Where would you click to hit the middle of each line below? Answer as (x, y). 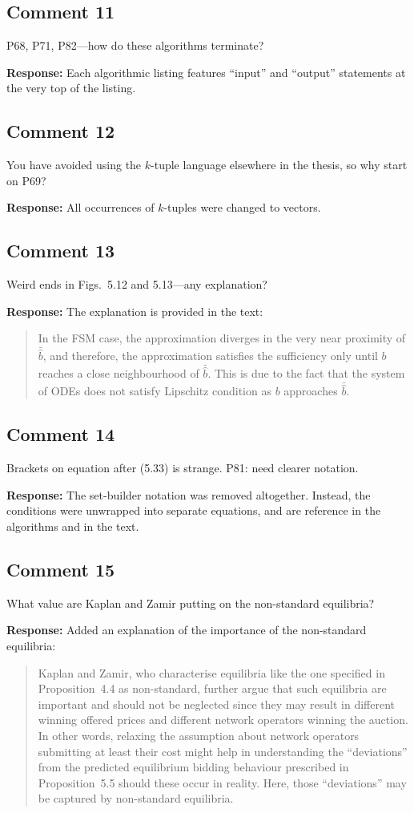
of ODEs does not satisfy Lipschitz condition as (155, 391)
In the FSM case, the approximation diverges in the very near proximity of (222, 338)
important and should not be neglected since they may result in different (217, 704)
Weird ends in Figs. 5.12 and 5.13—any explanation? (137, 284)
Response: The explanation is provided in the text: (135, 311)
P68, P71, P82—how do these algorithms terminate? (135, 45)
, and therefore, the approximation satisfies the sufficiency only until (210, 356)
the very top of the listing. (71, 88)
